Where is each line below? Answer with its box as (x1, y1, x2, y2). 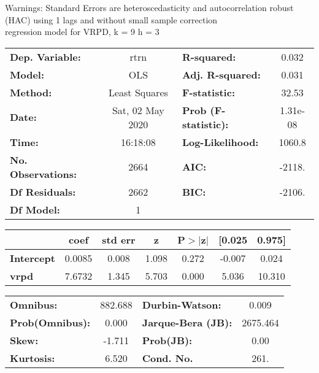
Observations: (10, 166, 77, 181)
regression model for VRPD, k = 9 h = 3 (5, 25, 159, 38)
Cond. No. (142, 350, 193, 365)
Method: (10, 85, 52, 99)
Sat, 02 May (112, 102, 164, 117)
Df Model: (10, 202, 60, 217)
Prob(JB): (142, 333, 193, 347)
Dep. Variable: (10, 49, 81, 64)
